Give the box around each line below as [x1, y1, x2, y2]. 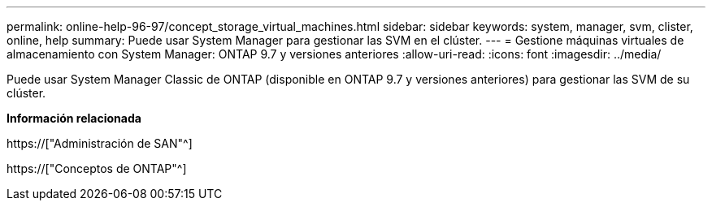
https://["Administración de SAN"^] [7, 136, 193, 150]
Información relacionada [7, 111, 141, 125]
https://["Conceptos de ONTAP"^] [7, 162, 187, 175]
